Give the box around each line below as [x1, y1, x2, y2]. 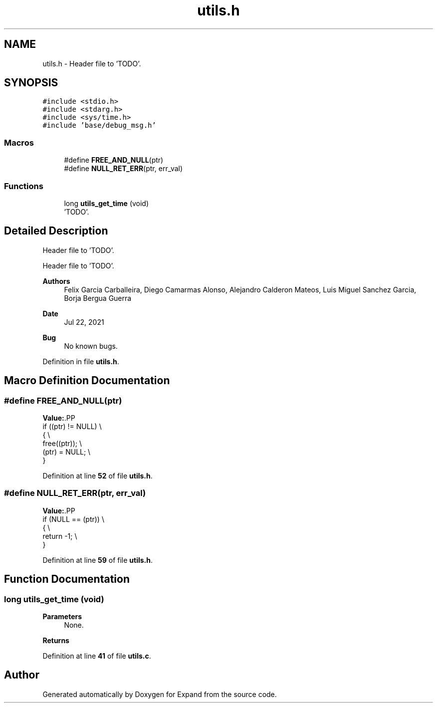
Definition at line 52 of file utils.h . [42, 471, 153, 480]
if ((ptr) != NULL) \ [42, 422, 102, 431]
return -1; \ [42, 531, 77, 540]
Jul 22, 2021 [64, 317, 104, 326]
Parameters [42, 612, 82, 621]
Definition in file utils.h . [42, 357, 119, 366]
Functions [4, 181, 43, 191]
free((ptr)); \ [42, 439, 82, 448]
